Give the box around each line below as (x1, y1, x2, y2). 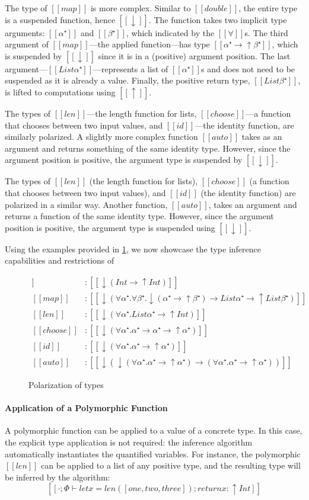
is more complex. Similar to (90, 2, 191, 14)
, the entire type (238, 2, 298, 14)
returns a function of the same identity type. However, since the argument (5, 210, 274, 222)
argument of (5, 38, 49, 50)
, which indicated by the (126, 26, 215, 39)
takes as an (241, 130, 282, 143)
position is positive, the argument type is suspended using (5, 221, 215, 233)
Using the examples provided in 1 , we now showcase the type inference (5, 242, 261, 255)
